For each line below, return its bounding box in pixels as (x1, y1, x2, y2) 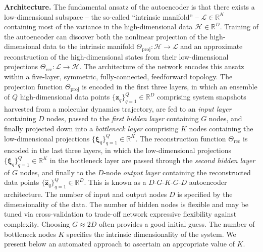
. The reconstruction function (135, 133, 226, 143)
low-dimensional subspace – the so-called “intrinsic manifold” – (4, 11, 199, 22)
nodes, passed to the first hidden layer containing (46, 113, 199, 124)
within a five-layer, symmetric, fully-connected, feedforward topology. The (4, 71, 233, 82)
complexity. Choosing (4, 219, 70, 229)
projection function (4, 81, 63, 91)
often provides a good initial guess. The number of (98, 219, 255, 229)
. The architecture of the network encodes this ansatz (79, 61, 244, 72)
